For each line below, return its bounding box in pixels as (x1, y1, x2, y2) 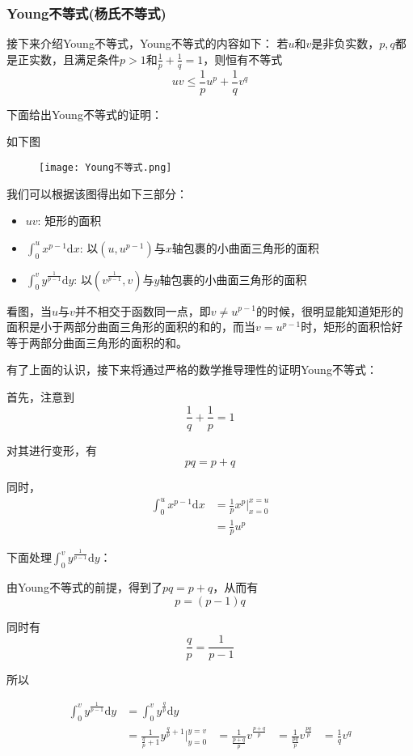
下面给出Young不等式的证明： (6, 105, 162, 122)
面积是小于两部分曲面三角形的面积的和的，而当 (6, 318, 255, 335)
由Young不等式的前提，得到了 (6, 578, 162, 595)
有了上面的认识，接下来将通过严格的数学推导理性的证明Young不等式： (6, 361, 377, 378)
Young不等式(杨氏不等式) (6, 2, 166, 23)
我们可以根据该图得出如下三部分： (6, 185, 188, 202)
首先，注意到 (6, 388, 74, 405)
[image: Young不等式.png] (39, 161, 172, 173)
